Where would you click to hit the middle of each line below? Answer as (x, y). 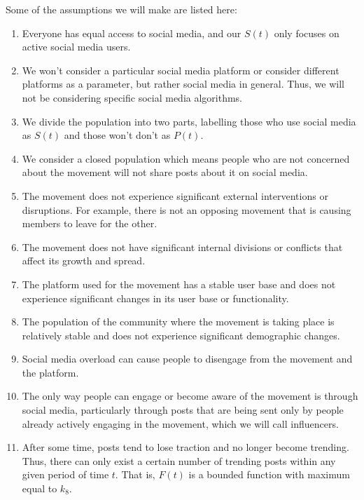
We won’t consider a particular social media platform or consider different (181, 70)
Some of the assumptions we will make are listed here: (121, 9)
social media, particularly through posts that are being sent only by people (183, 410)
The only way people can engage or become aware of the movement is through (190, 396)
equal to (40, 488)
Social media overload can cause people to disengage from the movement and (187, 359)
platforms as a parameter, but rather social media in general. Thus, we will (183, 84)
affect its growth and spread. (84, 261)
